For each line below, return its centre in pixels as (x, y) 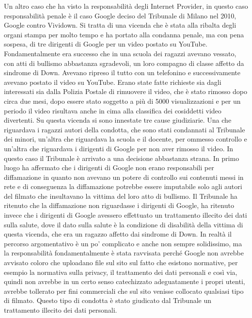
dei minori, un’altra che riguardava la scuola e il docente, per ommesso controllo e (126, 139)
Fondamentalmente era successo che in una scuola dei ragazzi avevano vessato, (120, 53)
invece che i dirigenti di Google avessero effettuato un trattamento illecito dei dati (126, 215)
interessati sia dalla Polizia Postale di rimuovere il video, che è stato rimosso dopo (126, 91)
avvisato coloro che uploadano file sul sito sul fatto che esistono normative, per (121, 262)
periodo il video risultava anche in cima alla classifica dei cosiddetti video (113, 110)
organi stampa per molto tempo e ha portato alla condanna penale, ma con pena (124, 34)
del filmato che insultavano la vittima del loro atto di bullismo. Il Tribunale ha (121, 196)
